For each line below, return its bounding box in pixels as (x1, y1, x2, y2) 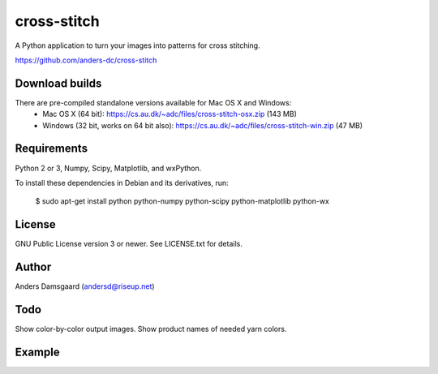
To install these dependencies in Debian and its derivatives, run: (15, 178, 229, 187)
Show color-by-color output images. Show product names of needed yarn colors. (15, 325, 287, 334)
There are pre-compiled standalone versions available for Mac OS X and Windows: (15, 97, 292, 107)
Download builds (15, 76, 102, 90)
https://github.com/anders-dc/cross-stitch (15, 55, 157, 65)
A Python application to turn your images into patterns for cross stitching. (15, 41, 260, 50)
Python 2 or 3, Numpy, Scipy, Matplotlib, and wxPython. (15, 163, 202, 173)
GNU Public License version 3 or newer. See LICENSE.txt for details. (15, 239, 243, 249)
